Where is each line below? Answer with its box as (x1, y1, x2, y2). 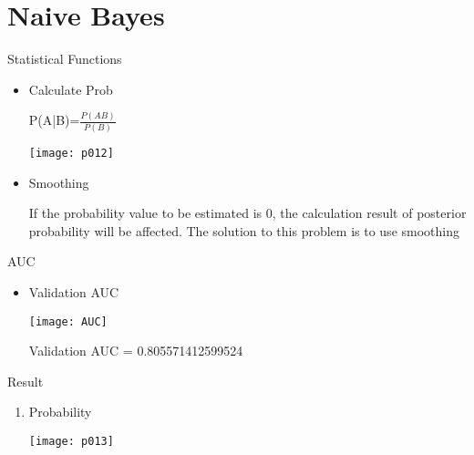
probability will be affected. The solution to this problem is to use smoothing (28, 221, 459, 240)
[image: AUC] (28, 315, 108, 328)
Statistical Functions (7, 49, 122, 68)
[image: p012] (28, 146, 114, 160)
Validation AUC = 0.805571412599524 (28, 341, 243, 360)
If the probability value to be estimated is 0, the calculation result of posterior (28, 203, 467, 222)
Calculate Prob (28, 79, 113, 98)
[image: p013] (28, 435, 114, 448)
